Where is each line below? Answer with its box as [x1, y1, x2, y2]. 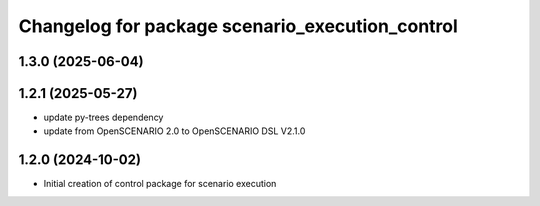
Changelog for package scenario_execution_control [18, 15, 459, 37]
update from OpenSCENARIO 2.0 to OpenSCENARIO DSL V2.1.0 [43, 125, 306, 137]
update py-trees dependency [43, 111, 164, 124]
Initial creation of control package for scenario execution [43, 178, 277, 190]
